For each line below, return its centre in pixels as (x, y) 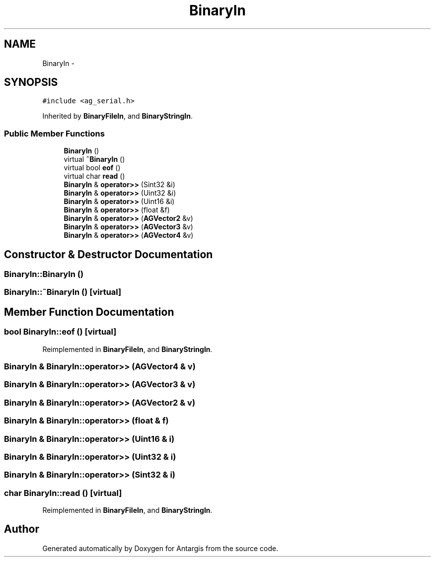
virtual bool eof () (92, 168)
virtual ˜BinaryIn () (94, 159)
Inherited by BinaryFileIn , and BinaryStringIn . (117, 116)
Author (22, 529)
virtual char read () (94, 176)
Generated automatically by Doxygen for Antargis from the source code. (160, 548)
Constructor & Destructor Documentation (109, 254)
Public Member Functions (54, 133)
